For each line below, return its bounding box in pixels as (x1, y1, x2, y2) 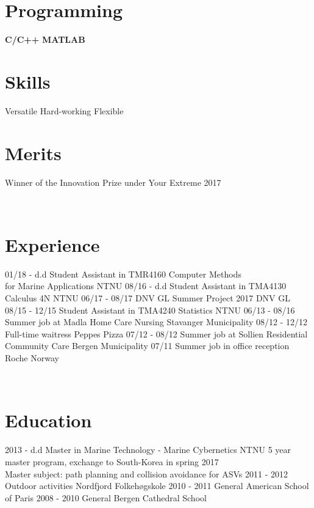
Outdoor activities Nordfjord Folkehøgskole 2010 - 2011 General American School (5, 479, 309, 492)
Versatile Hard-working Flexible (5, 104, 124, 117)
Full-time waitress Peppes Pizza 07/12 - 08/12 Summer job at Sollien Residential (5, 327, 308, 340)
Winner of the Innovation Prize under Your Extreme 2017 (5, 175, 221, 188)
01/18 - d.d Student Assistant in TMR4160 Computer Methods (5, 267, 241, 280)
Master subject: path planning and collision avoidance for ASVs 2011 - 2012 (5, 467, 288, 480)
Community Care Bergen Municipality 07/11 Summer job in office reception (5, 339, 290, 352)
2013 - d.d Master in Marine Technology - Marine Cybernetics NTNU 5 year (5, 443, 291, 456)
